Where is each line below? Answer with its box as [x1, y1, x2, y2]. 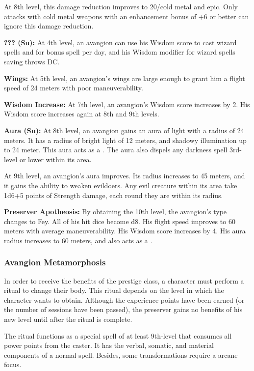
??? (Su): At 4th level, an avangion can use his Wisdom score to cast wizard [4, 37, 237, 47]
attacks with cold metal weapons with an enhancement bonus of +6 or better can [4, 11, 249, 21]
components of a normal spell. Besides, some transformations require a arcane [4, 349, 238, 360]
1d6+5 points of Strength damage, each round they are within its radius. [4, 190, 223, 200]
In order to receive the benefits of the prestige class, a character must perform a [4, 275, 244, 285]
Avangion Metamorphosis [4, 256, 106, 268]
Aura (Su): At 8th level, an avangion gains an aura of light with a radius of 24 [4, 125, 244, 135]
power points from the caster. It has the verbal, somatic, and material [4, 340, 214, 350]
